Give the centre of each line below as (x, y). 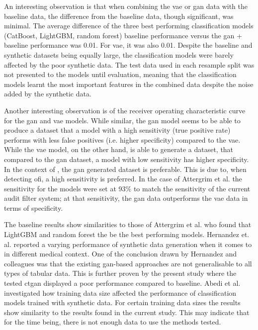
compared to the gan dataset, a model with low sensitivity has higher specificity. (127, 159)
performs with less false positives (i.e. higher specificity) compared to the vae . (122, 139)
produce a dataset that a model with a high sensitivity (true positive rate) (117, 130)
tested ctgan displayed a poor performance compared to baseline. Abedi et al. (122, 283)
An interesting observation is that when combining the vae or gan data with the (126, 6)
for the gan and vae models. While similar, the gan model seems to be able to (122, 120)
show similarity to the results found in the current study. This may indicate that (127, 312)
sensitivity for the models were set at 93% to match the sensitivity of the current (127, 188)
